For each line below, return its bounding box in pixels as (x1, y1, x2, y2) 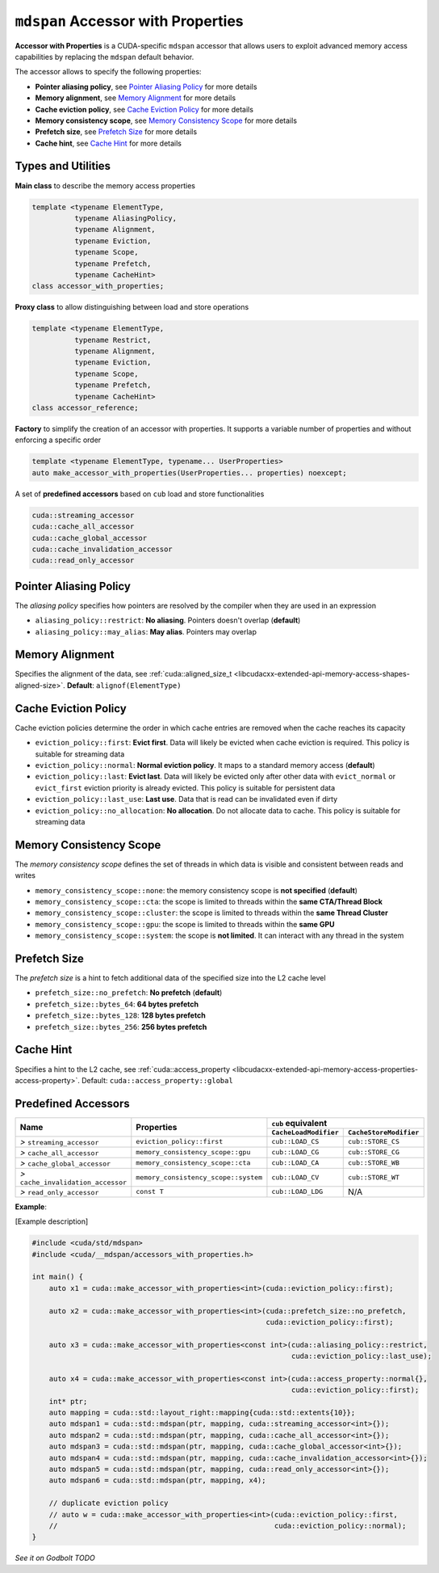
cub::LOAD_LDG (271, 1187, 324, 1196)
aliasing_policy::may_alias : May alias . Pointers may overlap (35, 626, 257, 636)
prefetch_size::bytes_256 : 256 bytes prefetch (35, 1022, 207, 1031)
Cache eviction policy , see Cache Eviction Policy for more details (35, 104, 254, 114)
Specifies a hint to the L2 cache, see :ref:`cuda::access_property (15, 1064, 230, 1074)
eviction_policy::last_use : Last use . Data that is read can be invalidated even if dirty (35, 795, 338, 804)
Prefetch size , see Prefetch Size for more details (35, 127, 198, 137)
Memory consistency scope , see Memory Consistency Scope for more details (35, 116, 298, 125)
